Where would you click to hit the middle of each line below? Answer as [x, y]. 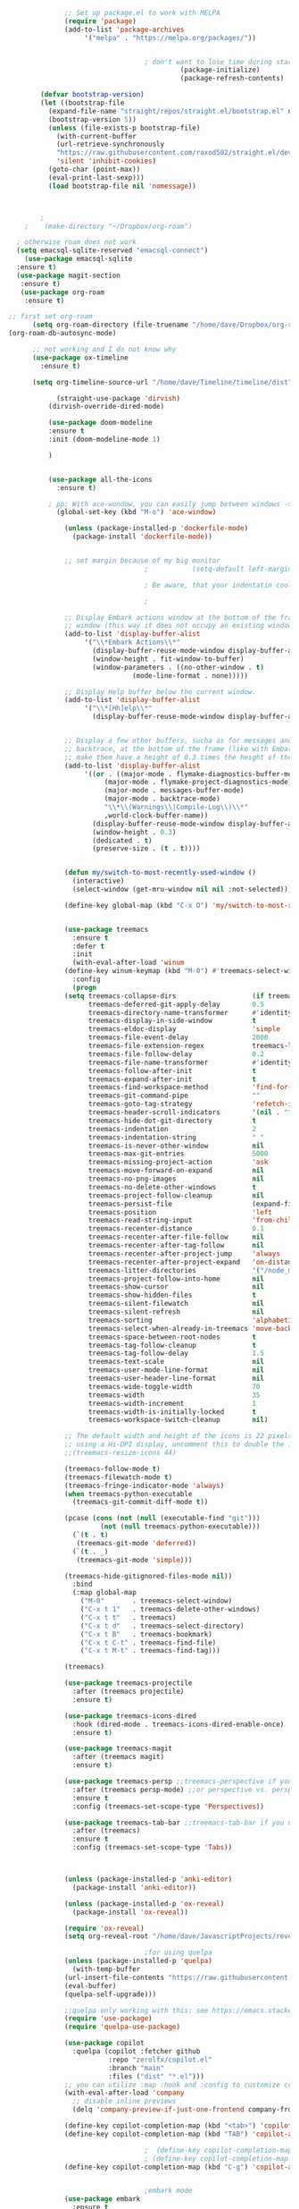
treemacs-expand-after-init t [172, 1079]
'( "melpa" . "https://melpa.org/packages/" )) [170, 38]
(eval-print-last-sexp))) [96, 178]
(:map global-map [104, 1593]
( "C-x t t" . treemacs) [128, 1617]
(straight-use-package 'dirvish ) [118, 398]
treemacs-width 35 [174, 1395]
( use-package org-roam [62, 292]
